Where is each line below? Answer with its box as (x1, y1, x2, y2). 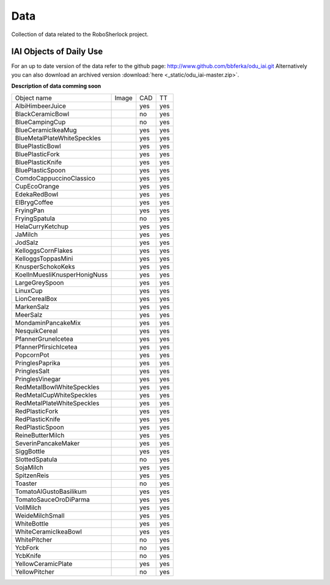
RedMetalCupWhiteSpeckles (15, 390, 97, 399)
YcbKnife (15, 551, 42, 560)
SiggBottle (15, 447, 45, 455)
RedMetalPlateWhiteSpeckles (15, 398, 100, 407)
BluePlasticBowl (15, 141, 61, 150)
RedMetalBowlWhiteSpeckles (15, 382, 100, 391)
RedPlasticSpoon (15, 423, 64, 431)
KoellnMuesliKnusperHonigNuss (15, 270, 108, 278)
